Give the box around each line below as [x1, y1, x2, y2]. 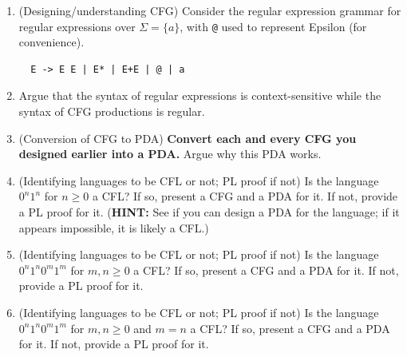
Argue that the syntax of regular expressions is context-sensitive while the [18, 87, 381, 104]
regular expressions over [18, 18, 136, 34]
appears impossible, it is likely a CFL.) [18, 219, 209, 236]
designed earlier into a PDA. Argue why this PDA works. [18, 145, 322, 162]
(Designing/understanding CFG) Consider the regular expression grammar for [18, 2, 401, 18]
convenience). [18, 34, 85, 50]
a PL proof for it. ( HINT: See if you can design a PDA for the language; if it [18, 204, 400, 220]
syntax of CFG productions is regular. [18, 103, 205, 120]
